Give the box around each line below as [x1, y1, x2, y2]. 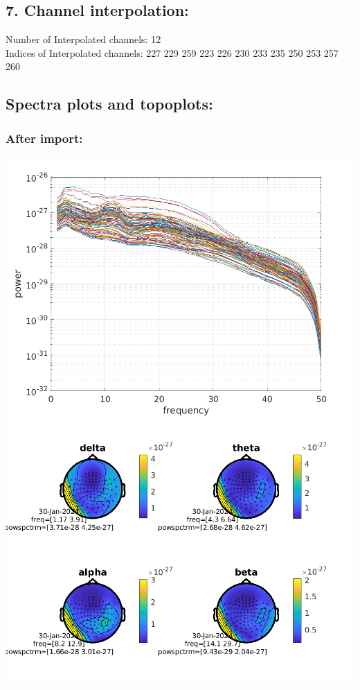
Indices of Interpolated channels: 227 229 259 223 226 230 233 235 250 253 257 [6, 45, 339, 60]
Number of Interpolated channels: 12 [6, 32, 161, 46]
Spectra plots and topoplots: [6, 93, 213, 114]
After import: [6, 129, 83, 146]
